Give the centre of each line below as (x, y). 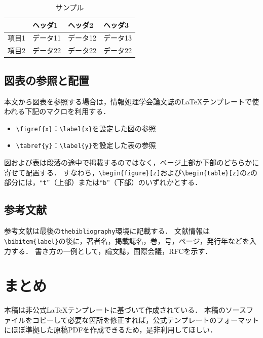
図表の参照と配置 (47, 80)
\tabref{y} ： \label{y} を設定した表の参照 (86, 145)
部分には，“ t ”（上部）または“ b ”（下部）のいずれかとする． (103, 182)
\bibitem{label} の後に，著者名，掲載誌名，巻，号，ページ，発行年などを (127, 240)
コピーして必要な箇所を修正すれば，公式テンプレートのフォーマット (146, 320)
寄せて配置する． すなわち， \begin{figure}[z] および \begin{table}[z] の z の (131, 172)
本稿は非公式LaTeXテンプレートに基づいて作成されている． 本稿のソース (125, 310)
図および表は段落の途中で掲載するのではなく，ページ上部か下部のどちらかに (132, 162)
